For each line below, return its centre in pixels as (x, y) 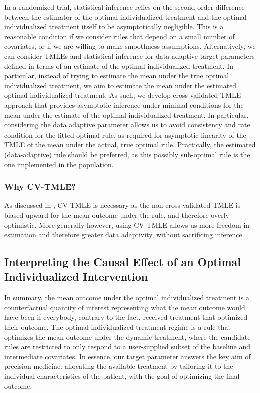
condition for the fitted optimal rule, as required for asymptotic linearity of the (125, 134)
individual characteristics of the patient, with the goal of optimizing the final (122, 376)
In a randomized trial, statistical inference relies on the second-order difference (124, 7)
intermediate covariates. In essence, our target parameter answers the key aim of (127, 356)
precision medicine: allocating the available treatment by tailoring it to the (119, 366)
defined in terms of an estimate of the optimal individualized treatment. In (119, 65)
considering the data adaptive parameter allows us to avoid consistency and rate (127, 125)
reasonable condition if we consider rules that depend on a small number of (119, 36)
